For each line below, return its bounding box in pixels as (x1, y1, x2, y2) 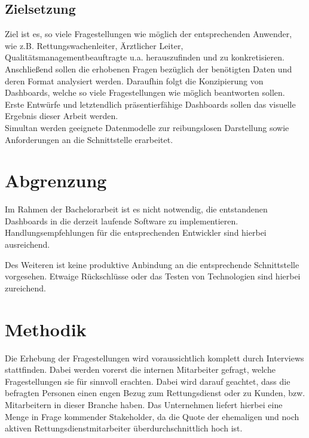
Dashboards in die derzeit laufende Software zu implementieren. (5, 214, 238, 227)
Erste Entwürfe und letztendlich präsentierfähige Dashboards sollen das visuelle (5, 98, 296, 110)
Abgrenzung (5, 168, 107, 193)
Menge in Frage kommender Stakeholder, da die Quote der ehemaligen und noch (5, 410, 299, 422)
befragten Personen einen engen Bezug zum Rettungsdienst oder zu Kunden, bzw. (5, 387, 305, 399)
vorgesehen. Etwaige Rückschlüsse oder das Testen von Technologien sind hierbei (5, 270, 301, 282)
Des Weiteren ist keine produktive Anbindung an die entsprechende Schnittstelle (5, 258, 299, 270)
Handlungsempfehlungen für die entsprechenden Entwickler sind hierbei (5, 226, 267, 239)
